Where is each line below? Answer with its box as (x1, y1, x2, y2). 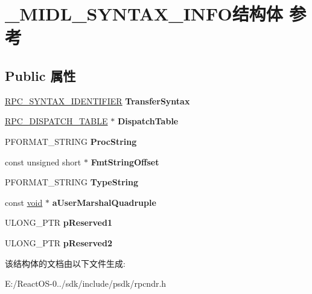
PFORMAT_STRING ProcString (5, 135, 137, 147)
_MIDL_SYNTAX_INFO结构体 (5, 1, 283, 26)
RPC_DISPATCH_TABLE (5, 115, 108, 127)
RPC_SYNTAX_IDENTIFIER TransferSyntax (5, 94, 190, 107)
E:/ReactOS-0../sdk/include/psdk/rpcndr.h (5, 277, 167, 290)
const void (5, 196, 43, 208)
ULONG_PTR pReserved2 (5, 236, 112, 249)
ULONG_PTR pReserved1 (5, 216, 112, 229)
